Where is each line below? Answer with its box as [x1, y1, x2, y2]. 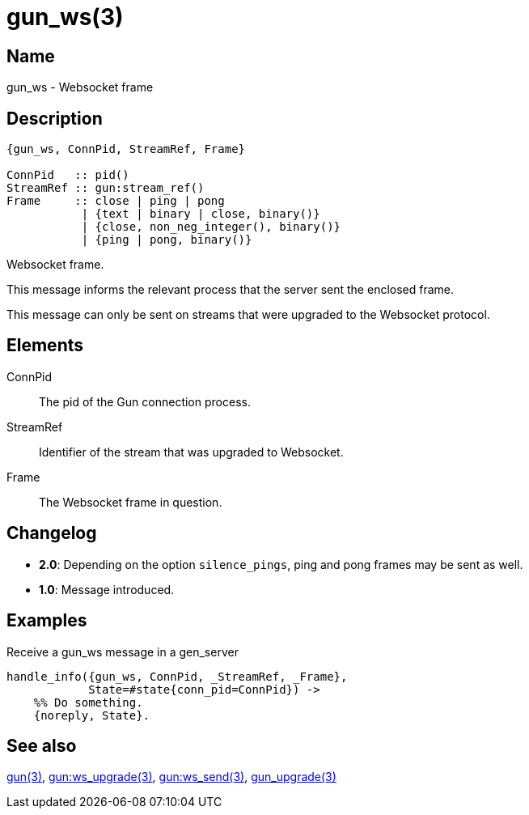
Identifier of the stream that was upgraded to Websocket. [39, 444, 344, 459]
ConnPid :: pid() [6, 168, 129, 182]
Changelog [6, 523, 97, 544]
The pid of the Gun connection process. [39, 394, 251, 409]
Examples [6, 610, 87, 631]
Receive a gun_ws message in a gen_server [6, 644, 239, 659]
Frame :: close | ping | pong [6, 194, 225, 208]
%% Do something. [33, 695, 143, 709]
